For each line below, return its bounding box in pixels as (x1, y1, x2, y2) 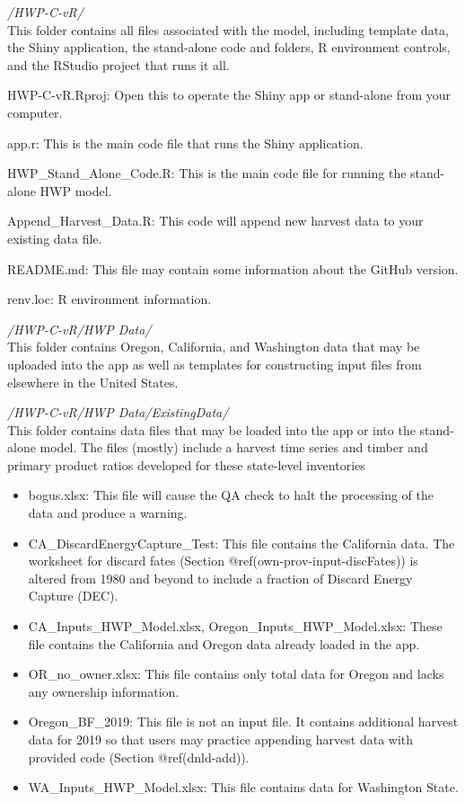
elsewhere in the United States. (7, 372, 179, 391)
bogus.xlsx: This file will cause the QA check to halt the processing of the (28, 486, 434, 504)
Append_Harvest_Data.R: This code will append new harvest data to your (7, 211, 424, 230)
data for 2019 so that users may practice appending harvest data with (28, 730, 414, 748)
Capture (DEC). (28, 586, 118, 605)
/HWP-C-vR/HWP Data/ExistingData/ (7, 403, 229, 422)
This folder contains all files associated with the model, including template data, (7, 20, 449, 39)
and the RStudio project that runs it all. (7, 55, 230, 74)
